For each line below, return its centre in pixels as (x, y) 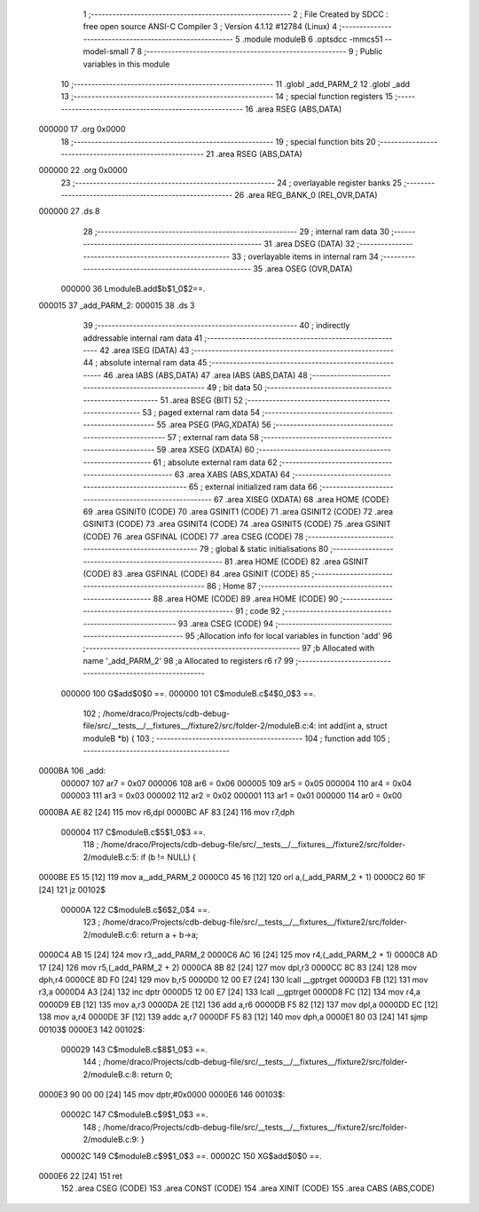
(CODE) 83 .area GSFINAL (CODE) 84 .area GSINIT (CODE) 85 (196, 574)
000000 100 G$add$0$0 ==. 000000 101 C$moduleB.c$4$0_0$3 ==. (188, 693)
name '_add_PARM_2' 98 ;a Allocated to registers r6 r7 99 (188, 660)
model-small (106, 51)
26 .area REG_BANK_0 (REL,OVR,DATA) (306, 195)
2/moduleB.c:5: (111, 857)
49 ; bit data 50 (235, 388)
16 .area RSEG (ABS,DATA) (294, 109)
